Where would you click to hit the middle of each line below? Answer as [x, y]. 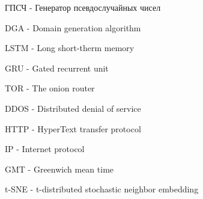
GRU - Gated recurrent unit [57, 68]
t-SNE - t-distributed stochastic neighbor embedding [102, 189]
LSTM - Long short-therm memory [70, 48]
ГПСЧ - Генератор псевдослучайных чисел [83, 7]
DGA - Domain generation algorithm [73, 27]
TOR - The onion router [50, 88]
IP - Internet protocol [45, 149]
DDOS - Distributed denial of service [73, 108]
